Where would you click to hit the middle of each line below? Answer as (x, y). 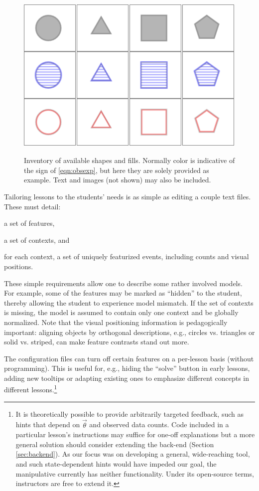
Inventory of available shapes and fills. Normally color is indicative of (129, 160)
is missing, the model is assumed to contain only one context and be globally (121, 312)
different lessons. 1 (31, 389)
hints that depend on (48, 424)
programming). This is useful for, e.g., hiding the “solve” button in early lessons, (127, 368)
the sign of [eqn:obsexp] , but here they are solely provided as (117, 170)
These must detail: (32, 206)
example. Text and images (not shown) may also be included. (118, 180)
